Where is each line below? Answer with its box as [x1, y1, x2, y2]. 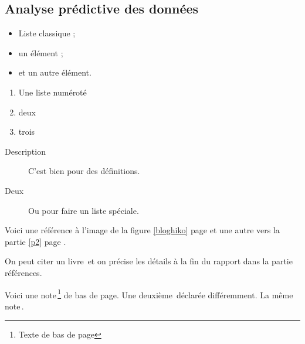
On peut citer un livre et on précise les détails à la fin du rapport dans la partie [5, 255, 293, 267]
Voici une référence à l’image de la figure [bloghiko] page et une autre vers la [5, 224, 280, 236]
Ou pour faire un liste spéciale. [28, 204, 139, 216]
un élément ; [18, 46, 63, 59]
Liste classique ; [18, 27, 76, 39]
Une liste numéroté [18, 86, 87, 98]
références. [5, 266, 42, 278]
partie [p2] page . [5, 235, 66, 247]
